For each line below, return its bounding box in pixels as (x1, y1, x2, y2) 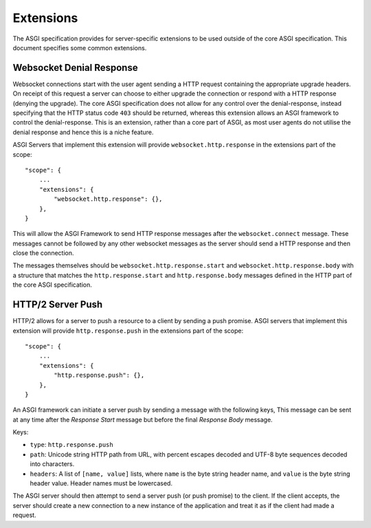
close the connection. (12, 249, 74, 257)
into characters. (30, 460, 75, 468)
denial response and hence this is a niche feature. (12, 128, 154, 136)
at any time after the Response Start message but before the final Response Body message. (12, 415, 273, 423)
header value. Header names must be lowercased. (30, 479, 173, 487)
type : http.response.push (30, 441, 113, 449)
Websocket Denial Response (12, 62, 138, 74)
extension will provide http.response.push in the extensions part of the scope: (12, 327, 244, 335)
